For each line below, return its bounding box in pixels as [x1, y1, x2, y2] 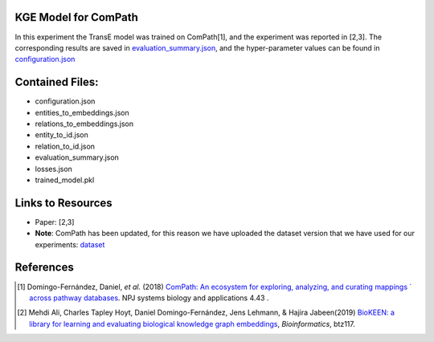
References [14, 261, 74, 275]
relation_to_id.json [35, 141, 96, 151]
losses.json [35, 164, 72, 173]
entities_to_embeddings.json [35, 108, 129, 117]
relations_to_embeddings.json [35, 119, 134, 128]
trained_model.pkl [35, 175, 95, 185]
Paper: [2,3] [35, 217, 75, 226]
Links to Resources [14, 196, 113, 210]
